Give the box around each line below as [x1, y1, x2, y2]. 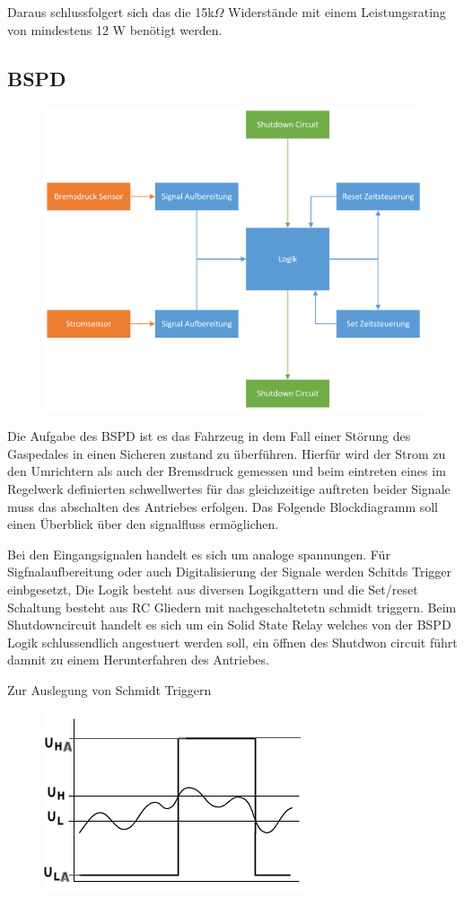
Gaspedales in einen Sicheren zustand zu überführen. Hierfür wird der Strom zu [7, 444, 446, 462]
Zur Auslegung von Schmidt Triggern [7, 680, 212, 699]
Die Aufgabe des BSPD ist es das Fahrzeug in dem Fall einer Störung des [7, 427, 411, 445]
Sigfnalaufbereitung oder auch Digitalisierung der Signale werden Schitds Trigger [7, 562, 451, 581]
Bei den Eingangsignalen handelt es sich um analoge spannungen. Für [7, 544, 390, 563]
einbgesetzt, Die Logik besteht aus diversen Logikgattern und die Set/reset [7, 580, 418, 599]
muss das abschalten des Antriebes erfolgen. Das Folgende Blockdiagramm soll [7, 497, 439, 515]
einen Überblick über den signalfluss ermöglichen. [7, 515, 279, 533]
